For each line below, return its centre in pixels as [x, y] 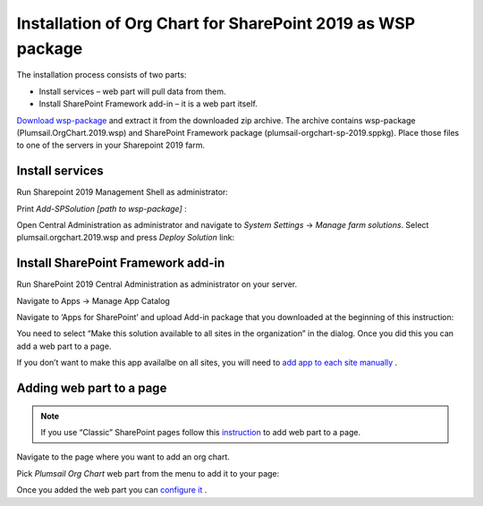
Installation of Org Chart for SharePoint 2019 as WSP [216, 23]
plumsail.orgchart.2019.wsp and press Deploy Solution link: [126, 238]
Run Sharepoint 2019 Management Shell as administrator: [122, 192]
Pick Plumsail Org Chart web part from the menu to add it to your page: [148, 473]
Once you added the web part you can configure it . [112, 490]
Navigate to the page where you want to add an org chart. [123, 457]
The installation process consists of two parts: [102, 75]
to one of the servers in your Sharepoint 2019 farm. [111, 145]
